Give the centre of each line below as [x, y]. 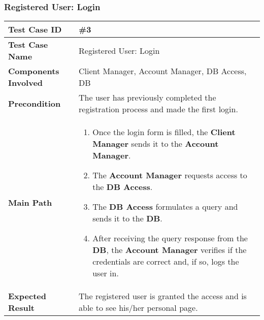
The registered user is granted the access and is [163, 296]
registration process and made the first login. [158, 109]
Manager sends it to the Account [156, 144]
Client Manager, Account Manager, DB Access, [163, 71]
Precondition [35, 103]
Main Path [30, 203]
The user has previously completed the [147, 98]
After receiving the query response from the [170, 238]
